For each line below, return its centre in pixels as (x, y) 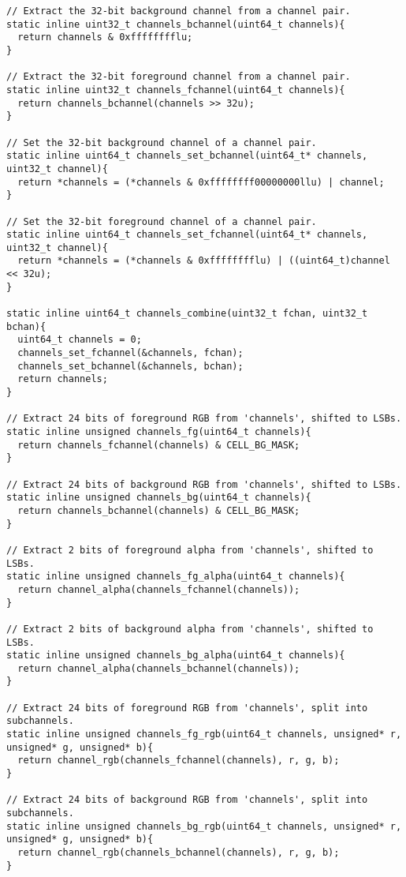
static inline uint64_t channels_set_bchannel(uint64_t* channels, (187, 156)
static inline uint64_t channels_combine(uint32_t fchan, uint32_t (187, 314)
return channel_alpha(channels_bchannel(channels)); (159, 668)
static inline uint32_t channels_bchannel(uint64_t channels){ (176, 24)
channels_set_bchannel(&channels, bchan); (130, 366)
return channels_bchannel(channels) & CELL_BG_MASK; (159, 510)
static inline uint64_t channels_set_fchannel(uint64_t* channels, (187, 235)
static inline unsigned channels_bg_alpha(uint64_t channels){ (176, 656)
